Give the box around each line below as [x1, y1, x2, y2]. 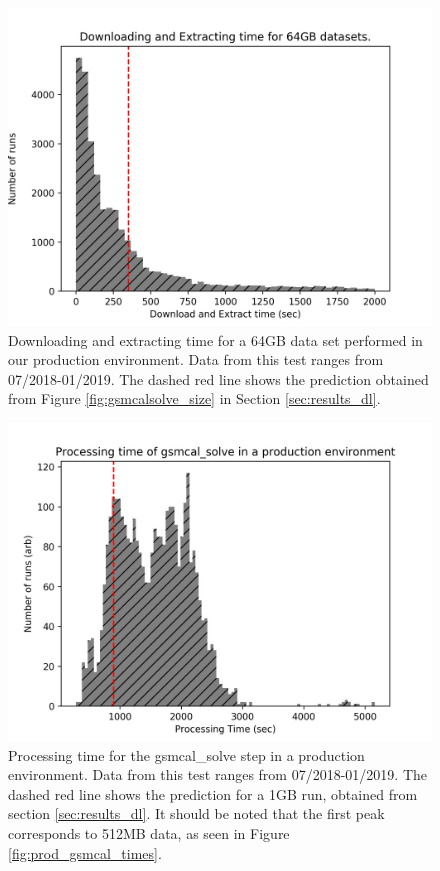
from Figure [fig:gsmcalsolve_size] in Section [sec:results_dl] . [8, 388, 381, 409]
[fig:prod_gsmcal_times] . [8, 842, 162, 863]
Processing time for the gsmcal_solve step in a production [8, 744, 365, 765]
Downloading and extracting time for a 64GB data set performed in [8, 329, 423, 350]
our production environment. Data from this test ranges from [8, 349, 384, 370]
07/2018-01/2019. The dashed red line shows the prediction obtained [8, 368, 429, 389]
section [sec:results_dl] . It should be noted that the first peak [8, 803, 385, 824]
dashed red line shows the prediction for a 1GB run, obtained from [8, 783, 418, 804]
